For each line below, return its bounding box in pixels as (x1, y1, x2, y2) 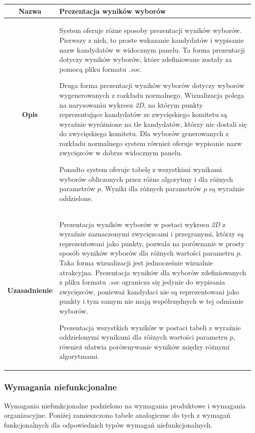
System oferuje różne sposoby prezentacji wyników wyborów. (59, 25, 242, 35)
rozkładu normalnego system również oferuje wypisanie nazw (59, 138, 242, 148)
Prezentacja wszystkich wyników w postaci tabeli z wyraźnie (59, 322, 241, 332)
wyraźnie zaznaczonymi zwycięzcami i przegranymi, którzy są (59, 229, 244, 239)
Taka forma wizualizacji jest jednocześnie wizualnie (59, 258, 213, 268)
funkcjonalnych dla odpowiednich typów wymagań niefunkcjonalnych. (4, 419, 213, 430)
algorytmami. (59, 351, 100, 361)
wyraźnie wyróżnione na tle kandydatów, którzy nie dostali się (59, 118, 247, 129)
